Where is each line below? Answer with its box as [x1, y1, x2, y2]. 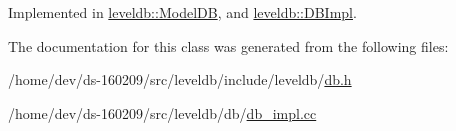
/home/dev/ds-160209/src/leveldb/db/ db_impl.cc [8, 102, 317, 123]
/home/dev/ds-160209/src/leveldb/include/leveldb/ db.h [8, 69, 352, 90]
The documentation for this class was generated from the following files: [8, 35, 449, 56]
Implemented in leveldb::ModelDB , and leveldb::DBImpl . [8, 2, 357, 22]
